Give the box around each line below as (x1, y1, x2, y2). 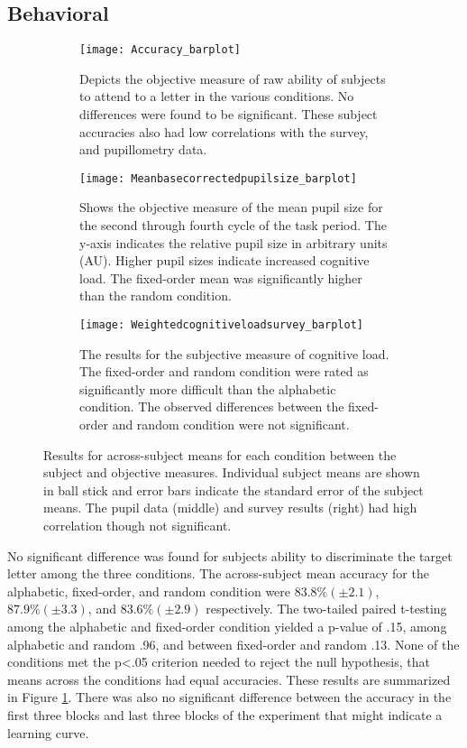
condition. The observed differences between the (79, 397, 344, 416)
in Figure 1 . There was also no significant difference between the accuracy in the (7, 688, 452, 706)
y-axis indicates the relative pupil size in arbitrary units (79, 233, 388, 252)
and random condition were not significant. (112, 415, 350, 434)
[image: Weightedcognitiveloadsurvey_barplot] (79, 319, 363, 332)
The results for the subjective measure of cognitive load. (79, 344, 389, 363)
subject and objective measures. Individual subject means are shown (43, 463, 420, 482)
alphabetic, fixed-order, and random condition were (7, 581, 291, 600)
